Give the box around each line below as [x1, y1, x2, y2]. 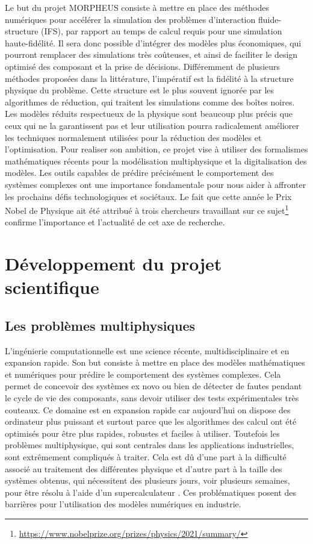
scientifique [5, 275, 99, 299]
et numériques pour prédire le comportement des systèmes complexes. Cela [5, 367, 281, 380]
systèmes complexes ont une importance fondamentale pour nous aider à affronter [5, 178, 306, 190]
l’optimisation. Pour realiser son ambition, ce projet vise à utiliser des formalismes [5, 143, 308, 155]
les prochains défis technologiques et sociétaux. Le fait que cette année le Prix [5, 190, 292, 202]
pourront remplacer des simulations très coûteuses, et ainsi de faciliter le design [5, 48, 298, 61]
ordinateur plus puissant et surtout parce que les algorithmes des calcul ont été [5, 415, 297, 428]
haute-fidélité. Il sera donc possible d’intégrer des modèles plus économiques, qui [5, 36, 302, 49]
